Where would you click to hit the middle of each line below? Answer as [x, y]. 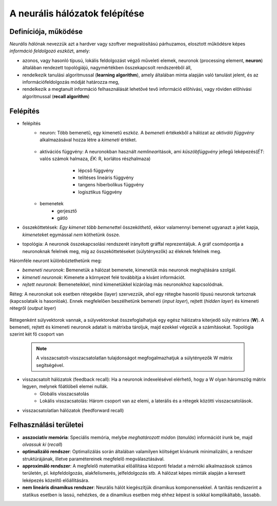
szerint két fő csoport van [37, 334]
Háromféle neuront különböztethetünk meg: [56, 260]
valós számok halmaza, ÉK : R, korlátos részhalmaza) [95, 159]
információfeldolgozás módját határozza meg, [71, 82]
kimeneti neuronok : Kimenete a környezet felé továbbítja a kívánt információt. [104, 277]
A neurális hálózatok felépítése [77, 13]
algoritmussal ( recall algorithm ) [56, 96]
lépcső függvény [96, 170]
